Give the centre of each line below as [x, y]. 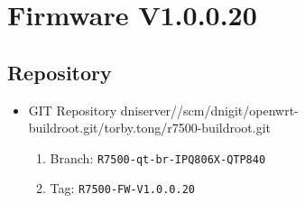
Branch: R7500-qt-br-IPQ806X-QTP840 [158, 157]
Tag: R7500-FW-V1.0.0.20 [122, 188]
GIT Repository [73, 110]
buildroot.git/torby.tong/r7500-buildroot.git [150, 128]
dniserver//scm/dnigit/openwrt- [209, 110]
